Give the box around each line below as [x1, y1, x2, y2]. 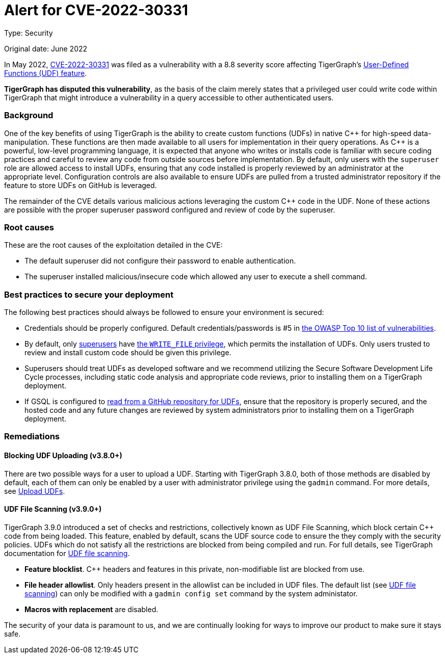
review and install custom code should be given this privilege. [24, 348, 231, 357]
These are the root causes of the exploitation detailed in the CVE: [4, 241, 223, 250]
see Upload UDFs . [4, 486, 65, 495]
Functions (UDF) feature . [4, 68, 87, 77]
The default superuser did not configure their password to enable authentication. [24, 256, 296, 266]
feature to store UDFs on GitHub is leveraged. [4, 180, 157, 190]
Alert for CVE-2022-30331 [4, 2, 188, 19]
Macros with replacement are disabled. [24, 604, 159, 614]
